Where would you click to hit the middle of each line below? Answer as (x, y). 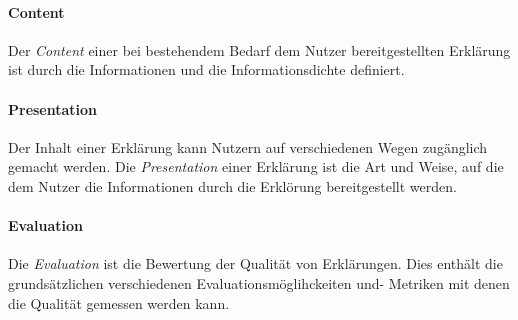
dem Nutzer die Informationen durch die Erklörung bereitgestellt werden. (232, 185)
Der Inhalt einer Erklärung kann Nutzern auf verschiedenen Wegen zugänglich (248, 146)
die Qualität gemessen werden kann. (119, 302)
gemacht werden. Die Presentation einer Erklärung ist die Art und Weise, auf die (256, 166)
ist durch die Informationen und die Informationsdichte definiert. (206, 69)
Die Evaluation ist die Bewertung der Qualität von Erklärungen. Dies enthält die (255, 263)
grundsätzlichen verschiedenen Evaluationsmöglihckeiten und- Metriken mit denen (259, 282)
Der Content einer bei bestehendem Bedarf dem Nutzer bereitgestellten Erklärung (259, 49)
